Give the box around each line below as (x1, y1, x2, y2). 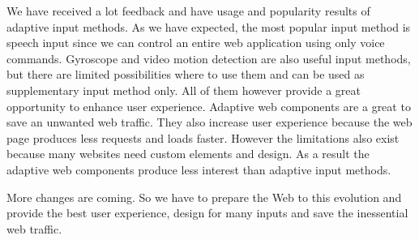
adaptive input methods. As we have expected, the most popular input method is (6, 18, 411, 35)
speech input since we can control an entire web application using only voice (6, 34, 385, 51)
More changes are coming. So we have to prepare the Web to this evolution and (6, 188, 402, 205)
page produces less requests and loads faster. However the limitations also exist (6, 129, 400, 146)
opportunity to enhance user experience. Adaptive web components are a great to (6, 97, 411, 114)
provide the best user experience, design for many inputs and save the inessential (6, 204, 408, 221)
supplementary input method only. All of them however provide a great (6, 81, 361, 98)
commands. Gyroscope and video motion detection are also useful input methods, (6, 49, 411, 66)
